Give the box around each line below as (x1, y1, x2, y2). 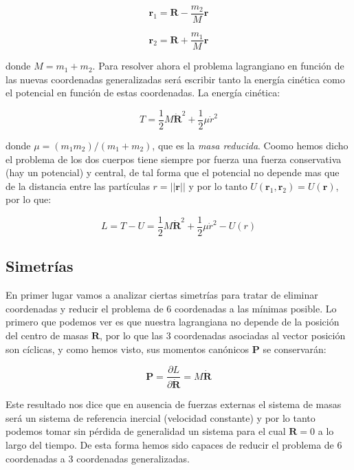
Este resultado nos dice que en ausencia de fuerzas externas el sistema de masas (5, 397, 342, 412)
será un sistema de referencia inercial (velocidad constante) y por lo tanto (5, 410, 316, 425)
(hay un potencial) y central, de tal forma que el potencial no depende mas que (5, 165, 340, 180)
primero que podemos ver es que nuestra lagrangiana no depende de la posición (5, 314, 340, 329)
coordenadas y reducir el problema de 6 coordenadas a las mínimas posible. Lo (5, 301, 337, 315)
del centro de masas (5, 328, 89, 342)
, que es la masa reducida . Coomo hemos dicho (152, 138, 349, 152)
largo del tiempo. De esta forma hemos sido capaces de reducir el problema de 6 (5, 438, 342, 452)
